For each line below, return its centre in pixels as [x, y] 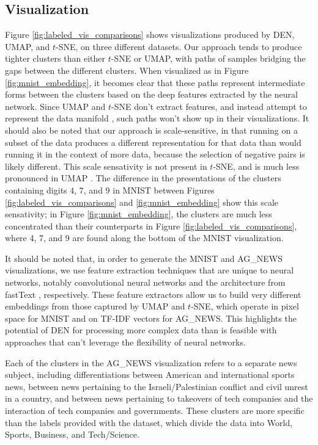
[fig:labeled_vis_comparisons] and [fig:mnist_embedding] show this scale [142, 202]
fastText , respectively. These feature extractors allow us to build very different [153, 294]
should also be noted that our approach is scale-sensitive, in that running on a [151, 130]
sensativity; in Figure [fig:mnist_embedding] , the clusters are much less [139, 214]
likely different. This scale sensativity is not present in [106, 166]
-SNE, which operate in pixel [245, 306]
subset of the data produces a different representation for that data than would [153, 142]
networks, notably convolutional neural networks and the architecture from [145, 282]
